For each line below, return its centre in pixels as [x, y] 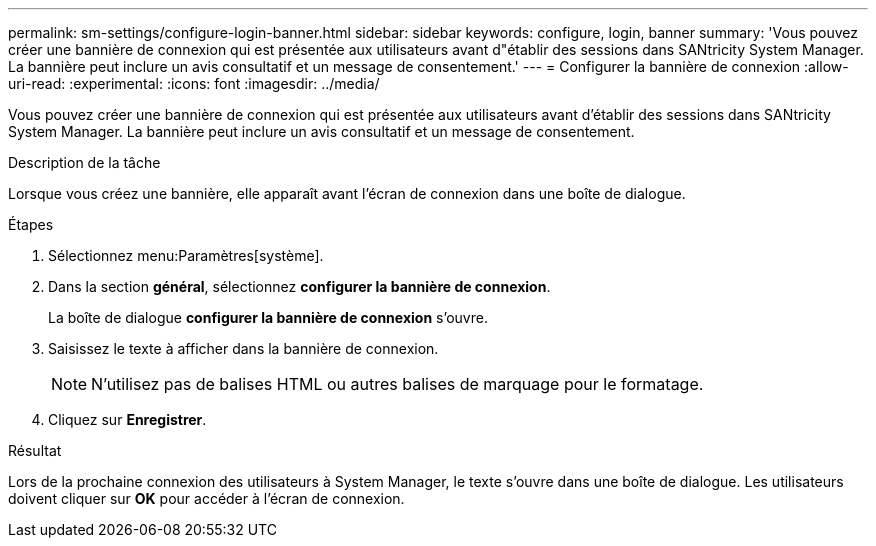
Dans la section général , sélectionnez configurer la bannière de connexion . [299, 286]
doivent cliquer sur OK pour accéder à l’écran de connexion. [206, 498]
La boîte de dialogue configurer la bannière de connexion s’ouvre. [268, 317]
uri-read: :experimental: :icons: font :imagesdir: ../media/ [194, 83]
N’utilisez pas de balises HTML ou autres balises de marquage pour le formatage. [397, 384]
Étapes [31, 224]
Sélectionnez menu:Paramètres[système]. [186, 255]
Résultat [35, 450]
